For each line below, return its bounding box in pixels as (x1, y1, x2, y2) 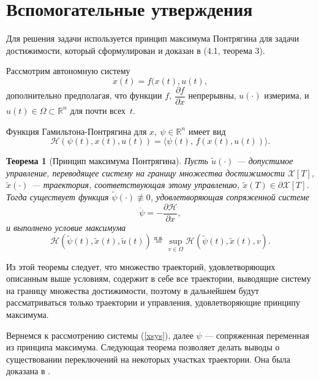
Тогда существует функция (6, 190, 109, 203)
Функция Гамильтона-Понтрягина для (6, 124, 147, 137)
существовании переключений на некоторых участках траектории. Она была (6, 352, 291, 365)
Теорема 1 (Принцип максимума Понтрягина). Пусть (6, 154, 208, 167)
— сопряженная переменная (205, 328, 309, 341)
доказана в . (6, 364, 51, 377)
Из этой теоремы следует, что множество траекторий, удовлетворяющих (6, 260, 276, 273)
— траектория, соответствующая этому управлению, (31, 178, 240, 191)
